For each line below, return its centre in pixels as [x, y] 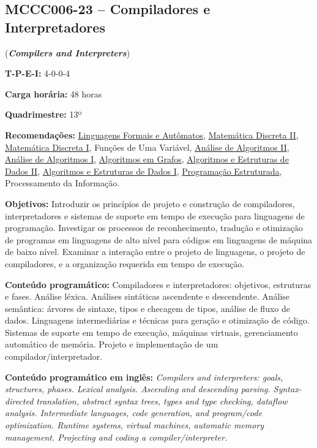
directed [19, 401]
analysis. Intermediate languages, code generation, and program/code [134, 413]
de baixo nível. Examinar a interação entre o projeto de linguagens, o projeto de [155, 252]
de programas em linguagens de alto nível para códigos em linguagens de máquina [159, 239]
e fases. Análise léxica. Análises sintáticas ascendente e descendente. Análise [147, 296]
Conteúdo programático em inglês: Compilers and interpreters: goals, [144, 377]
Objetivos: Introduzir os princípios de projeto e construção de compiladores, [150, 203]
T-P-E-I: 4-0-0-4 [38, 73]
